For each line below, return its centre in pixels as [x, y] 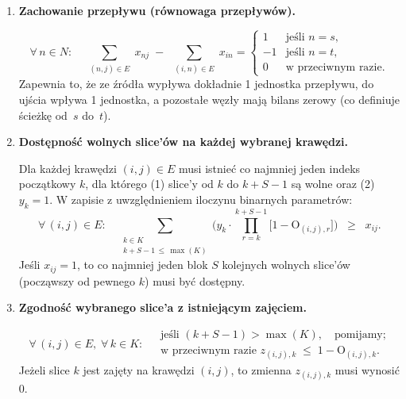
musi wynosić [367, 370]
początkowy [47, 184]
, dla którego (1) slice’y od [149, 184]
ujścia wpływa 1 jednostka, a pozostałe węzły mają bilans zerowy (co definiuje [209, 100]
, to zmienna [261, 370]
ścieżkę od [43, 115]
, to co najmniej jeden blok [143, 265]
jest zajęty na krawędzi [139, 370]
